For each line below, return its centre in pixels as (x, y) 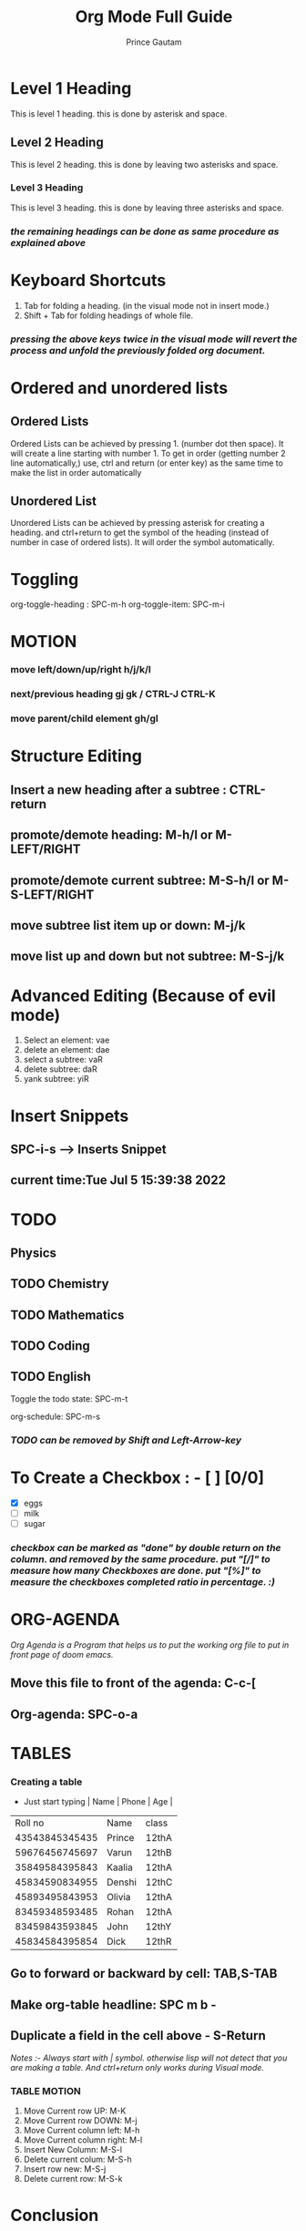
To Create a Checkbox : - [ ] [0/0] (138, 1477)
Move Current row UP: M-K (75, 2111)
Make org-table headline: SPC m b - (113, 2005)
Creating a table (46, 1782)
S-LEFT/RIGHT (52, 894)
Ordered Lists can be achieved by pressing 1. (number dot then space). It (147, 443)
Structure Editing (76, 756)
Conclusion (55, 2216)
